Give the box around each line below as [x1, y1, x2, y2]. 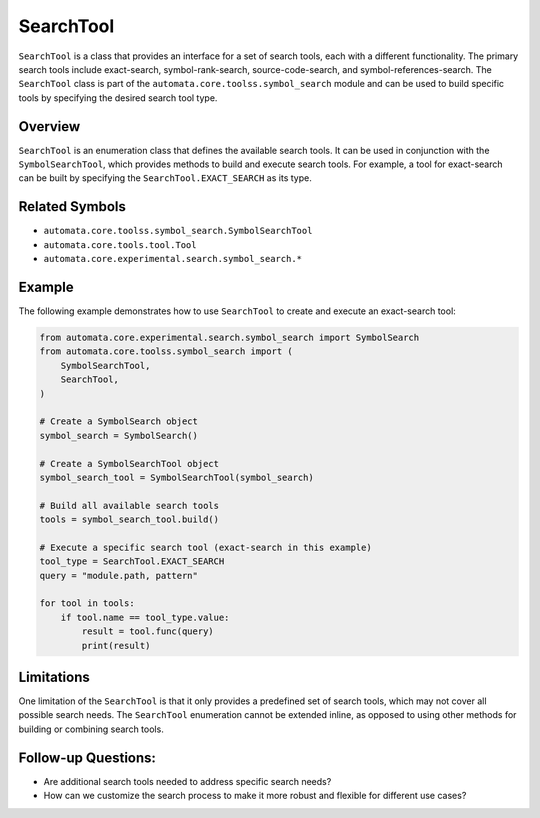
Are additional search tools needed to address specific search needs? [43, 775, 332, 787]
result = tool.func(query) [81, 626, 214, 637]
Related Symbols [18, 198, 127, 215]
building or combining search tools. [18, 723, 164, 735]
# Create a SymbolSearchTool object [39, 458, 220, 469]
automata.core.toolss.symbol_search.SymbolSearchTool [43, 225, 313, 237]
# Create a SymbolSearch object [39, 416, 199, 427]
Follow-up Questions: [18, 749, 157, 766]
